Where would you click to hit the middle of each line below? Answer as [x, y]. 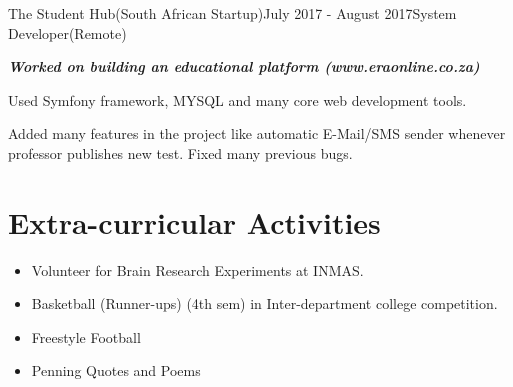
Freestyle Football [86, 336]
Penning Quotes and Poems [116, 370]
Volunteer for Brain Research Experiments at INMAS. [197, 269]
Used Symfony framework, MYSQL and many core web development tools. [237, 99]
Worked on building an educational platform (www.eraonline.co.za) [244, 66]
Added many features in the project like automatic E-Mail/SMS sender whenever [257, 133]
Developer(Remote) [67, 32]
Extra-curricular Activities [194, 221]
